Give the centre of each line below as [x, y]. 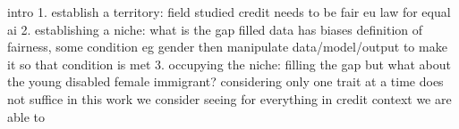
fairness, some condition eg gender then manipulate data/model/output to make [227, 47]
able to [26, 116]
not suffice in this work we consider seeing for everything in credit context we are [229, 98]
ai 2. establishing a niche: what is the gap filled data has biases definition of [215, 29]
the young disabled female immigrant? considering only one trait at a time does [225, 81]
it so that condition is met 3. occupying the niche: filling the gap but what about [229, 64]
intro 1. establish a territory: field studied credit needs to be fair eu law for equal [229, 12]
